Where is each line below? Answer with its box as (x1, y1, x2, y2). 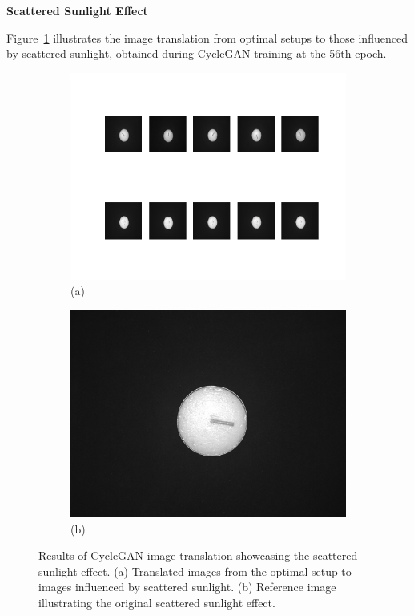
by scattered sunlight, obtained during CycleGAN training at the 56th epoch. (6, 45, 387, 62)
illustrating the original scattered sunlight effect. (38, 594, 275, 610)
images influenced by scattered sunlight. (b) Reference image (38, 578, 336, 595)
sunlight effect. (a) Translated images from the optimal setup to (38, 562, 352, 579)
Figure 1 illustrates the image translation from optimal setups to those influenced (6, 29, 408, 46)
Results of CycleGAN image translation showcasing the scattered (38, 547, 358, 564)
